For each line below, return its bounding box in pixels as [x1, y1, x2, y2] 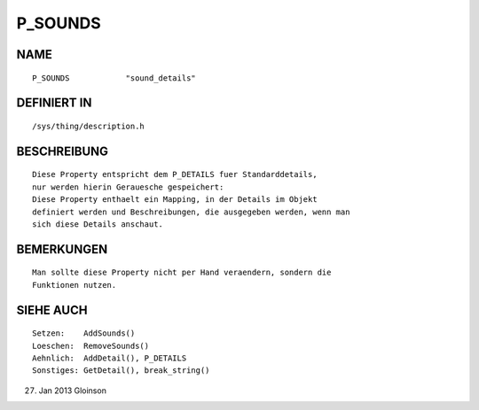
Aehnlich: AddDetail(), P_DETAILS [32, 352, 187, 363]
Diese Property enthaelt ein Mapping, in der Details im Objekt [32, 195, 318, 205]
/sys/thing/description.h [32, 120, 145, 131]
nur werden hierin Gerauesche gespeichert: [32, 182, 224, 192]
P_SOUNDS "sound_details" [32, 73, 197, 83]
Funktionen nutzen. [32, 280, 117, 290]
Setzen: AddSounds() [32, 329, 136, 338]
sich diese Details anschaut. [32, 219, 164, 229]
